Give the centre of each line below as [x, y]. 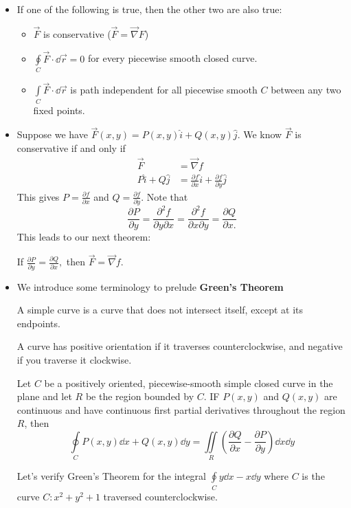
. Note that [165, 196]
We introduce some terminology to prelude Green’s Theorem [150, 286]
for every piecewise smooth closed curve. [173, 58]
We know [263, 134]
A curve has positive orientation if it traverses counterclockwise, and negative [180, 346]
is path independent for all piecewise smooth [164, 90]
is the [313, 476]
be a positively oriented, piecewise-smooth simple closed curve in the [189, 383]
